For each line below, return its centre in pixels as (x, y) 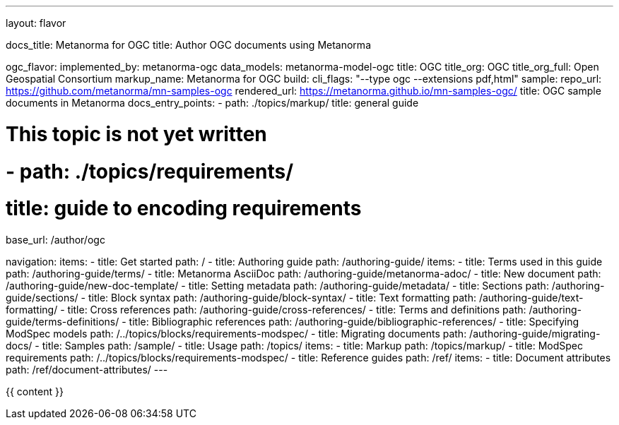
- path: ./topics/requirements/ (150, 171)
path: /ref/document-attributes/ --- (87, 370)
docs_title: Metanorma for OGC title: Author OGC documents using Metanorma (188, 45)
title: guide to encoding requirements (184, 209)
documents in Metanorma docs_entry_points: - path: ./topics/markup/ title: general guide (212, 103)
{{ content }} (35, 391)
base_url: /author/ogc (55, 240)
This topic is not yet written (136, 134)
